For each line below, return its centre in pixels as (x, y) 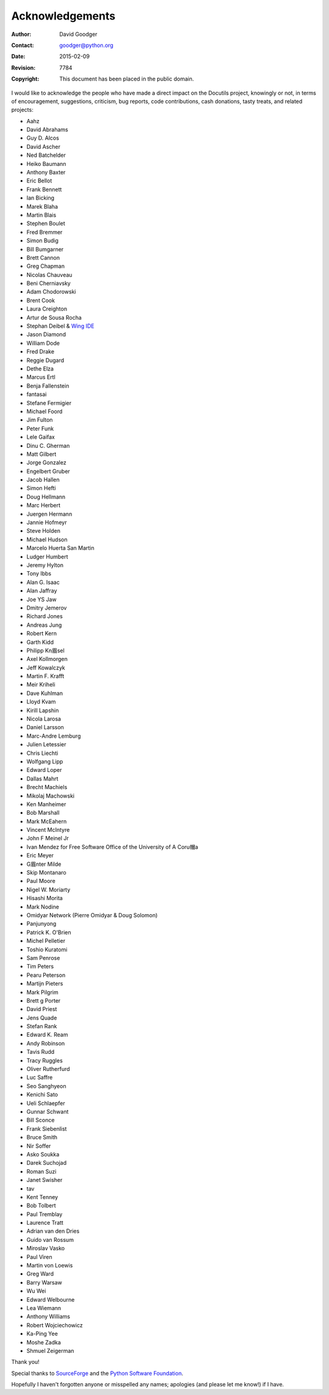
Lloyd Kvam (41, 702)
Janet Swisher (44, 1180)
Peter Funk (40, 428)
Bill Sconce (41, 1120)
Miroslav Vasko (46, 1249)
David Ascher (44, 146)
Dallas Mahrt (42, 779)
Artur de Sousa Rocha (54, 317)
